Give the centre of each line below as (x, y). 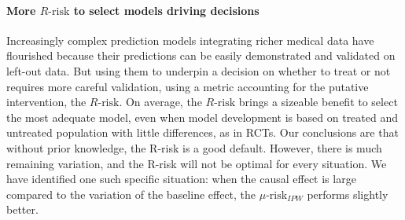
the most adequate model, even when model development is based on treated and (202, 117)
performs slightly (348, 194)
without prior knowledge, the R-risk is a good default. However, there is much (194, 147)
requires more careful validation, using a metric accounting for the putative (188, 86)
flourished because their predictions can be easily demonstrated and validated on (201, 55)
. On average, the (160, 102)
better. (22, 209)
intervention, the (46, 102)
